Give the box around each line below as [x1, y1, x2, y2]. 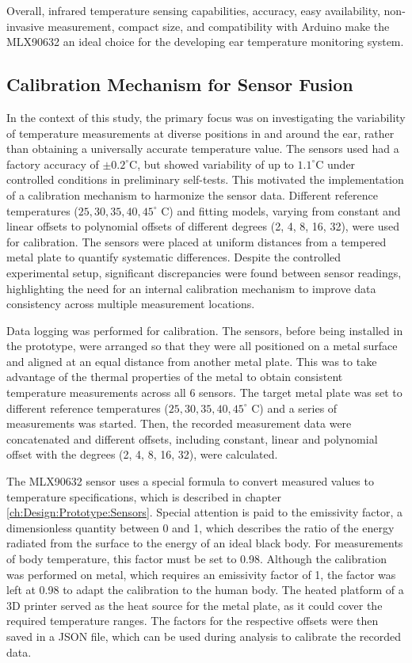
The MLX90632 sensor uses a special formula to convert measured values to [6, 473, 374, 490]
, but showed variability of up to [137, 155, 294, 172]
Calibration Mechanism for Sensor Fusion [6, 72, 353, 97]
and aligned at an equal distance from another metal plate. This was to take [6, 352, 377, 369]
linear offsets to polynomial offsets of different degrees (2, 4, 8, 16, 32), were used [6, 218, 399, 234]
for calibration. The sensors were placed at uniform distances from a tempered [6, 233, 387, 250]
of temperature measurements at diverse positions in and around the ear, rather [6, 124, 395, 141]
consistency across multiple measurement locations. [6, 295, 255, 312]
